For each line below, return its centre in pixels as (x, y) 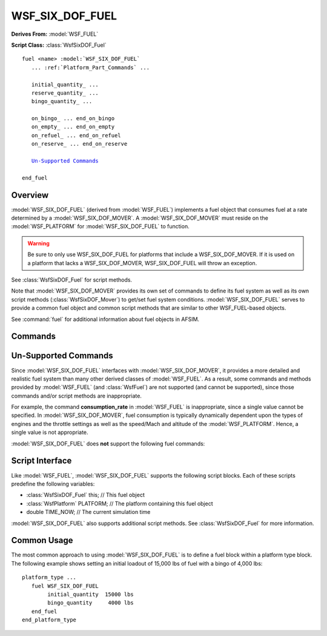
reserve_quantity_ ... (65, 93)
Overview (30, 195)
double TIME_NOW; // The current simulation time (88, 512)
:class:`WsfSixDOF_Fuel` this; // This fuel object (85, 495)
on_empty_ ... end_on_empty (73, 127)
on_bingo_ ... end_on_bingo (73, 119)
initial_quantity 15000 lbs (91, 594)
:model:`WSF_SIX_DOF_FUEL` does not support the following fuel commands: (108, 444)
